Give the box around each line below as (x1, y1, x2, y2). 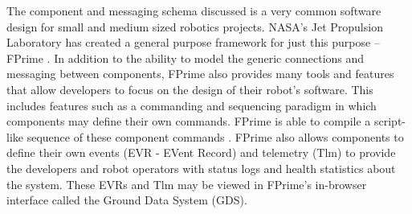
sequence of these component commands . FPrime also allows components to (27, 128, 404, 145)
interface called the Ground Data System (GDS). (6, 191, 247, 208)
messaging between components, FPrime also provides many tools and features (6, 65, 394, 82)
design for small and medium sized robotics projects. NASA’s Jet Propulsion (6, 18, 383, 35)
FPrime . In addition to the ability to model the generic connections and (6, 49, 365, 66)
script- (373, 113, 406, 130)
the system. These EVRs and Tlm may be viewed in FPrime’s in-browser (6, 175, 367, 192)
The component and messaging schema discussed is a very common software (6, 2, 381, 19)
